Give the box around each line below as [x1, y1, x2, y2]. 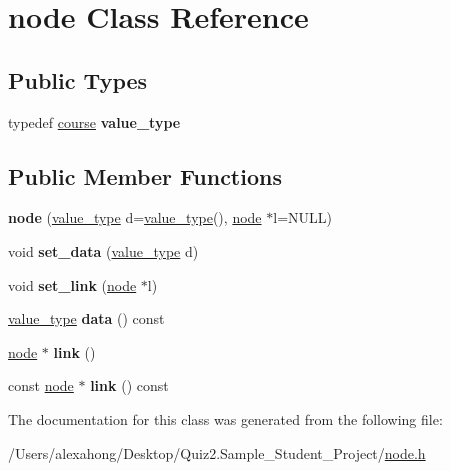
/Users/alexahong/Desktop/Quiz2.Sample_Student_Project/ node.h [8, 442, 426, 463]
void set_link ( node [8, 274, 137, 295]
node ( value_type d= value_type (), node [8, 207, 262, 228]
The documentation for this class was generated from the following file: [8, 408, 443, 429]
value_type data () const [8, 308, 165, 329]
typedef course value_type [8, 111, 181, 132]
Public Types [8, 64, 148, 95]
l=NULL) [273, 207, 332, 228]
